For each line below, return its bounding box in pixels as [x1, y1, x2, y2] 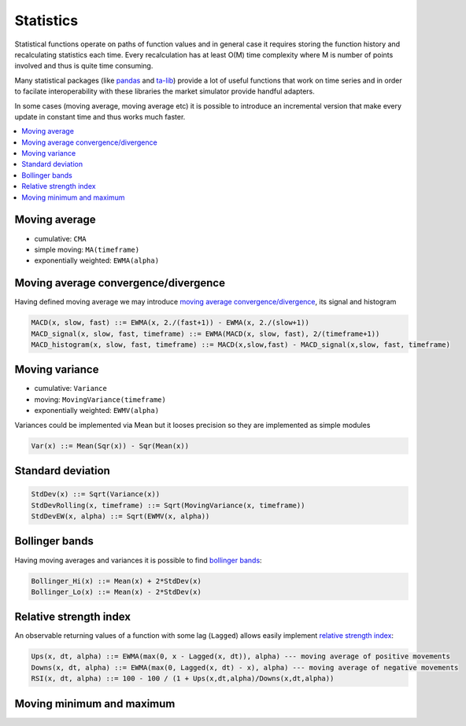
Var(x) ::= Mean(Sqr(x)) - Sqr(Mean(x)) [31, 441, 189, 450]
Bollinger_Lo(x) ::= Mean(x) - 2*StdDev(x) [31, 587, 202, 596]
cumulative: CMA [34, 234, 87, 243]
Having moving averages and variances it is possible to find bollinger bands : [14, 555, 263, 565]
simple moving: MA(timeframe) [34, 245, 140, 254]
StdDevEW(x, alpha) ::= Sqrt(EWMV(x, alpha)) [31, 512, 210, 521]
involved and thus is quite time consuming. [14, 61, 153, 71]
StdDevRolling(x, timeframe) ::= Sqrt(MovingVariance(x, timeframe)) [31, 500, 305, 510]
